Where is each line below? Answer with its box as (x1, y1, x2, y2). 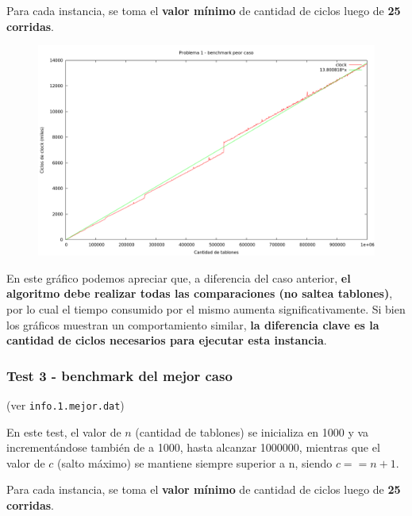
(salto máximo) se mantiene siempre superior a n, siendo (57, 454, 333, 471)
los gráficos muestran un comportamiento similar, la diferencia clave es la (6, 316, 379, 333)
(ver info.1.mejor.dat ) (6, 396, 125, 413)
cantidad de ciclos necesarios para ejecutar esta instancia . (6, 332, 327, 348)
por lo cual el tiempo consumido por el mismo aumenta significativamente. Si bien (6, 300, 406, 317)
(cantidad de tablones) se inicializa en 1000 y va (135, 423, 369, 440)
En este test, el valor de (6, 423, 121, 440)
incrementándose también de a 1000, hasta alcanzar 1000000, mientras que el (6, 439, 380, 456)
